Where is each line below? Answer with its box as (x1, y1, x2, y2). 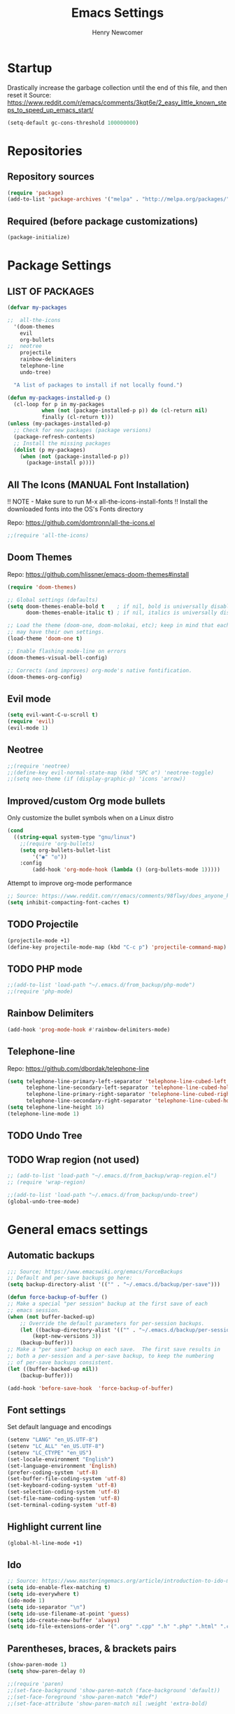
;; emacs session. (7, 1306, 61, 1313)
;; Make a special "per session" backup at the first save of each (7, 1300, 208, 1308)
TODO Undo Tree (7, 1130, 83, 1141)
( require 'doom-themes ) (7, 584, 77, 591)
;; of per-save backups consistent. (7, 1359, 114, 1366)
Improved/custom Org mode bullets (7, 795, 166, 807)
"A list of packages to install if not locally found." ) (13, 381, 183, 389)
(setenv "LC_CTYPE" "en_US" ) (7, 1449, 92, 1457)
